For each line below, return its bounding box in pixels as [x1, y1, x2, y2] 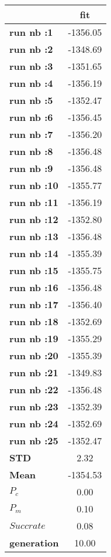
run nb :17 [9, 298, 58, 311]
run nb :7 [9, 127, 53, 141]
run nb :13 [9, 229, 58, 243]
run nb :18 [9, 315, 58, 328]
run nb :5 [9, 93, 53, 107]
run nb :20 [9, 349, 58, 362]
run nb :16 [9, 281, 58, 294]
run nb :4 [9, 76, 53, 90]
